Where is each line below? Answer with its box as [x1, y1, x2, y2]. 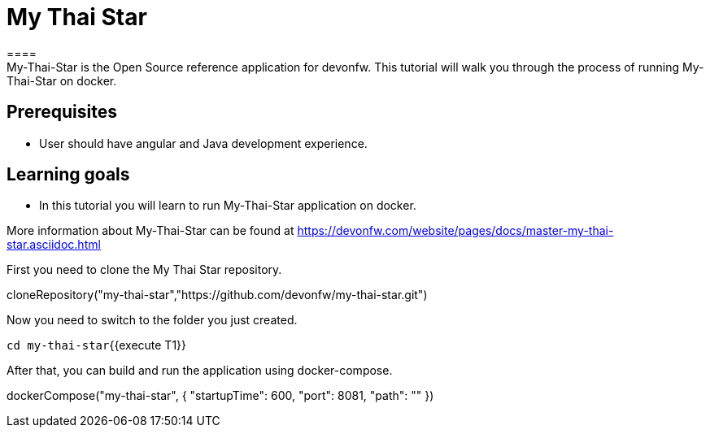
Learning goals [7, 164, 130, 185]
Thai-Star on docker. [7, 73, 117, 88]
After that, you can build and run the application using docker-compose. [7, 363, 393, 378]
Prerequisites [7, 102, 117, 123]
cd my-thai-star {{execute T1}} [7, 338, 187, 353]
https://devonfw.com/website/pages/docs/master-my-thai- [297, 224, 614, 238]
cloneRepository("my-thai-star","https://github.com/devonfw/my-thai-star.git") [7, 288, 428, 302]
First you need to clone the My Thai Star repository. [7, 263, 282, 277]
